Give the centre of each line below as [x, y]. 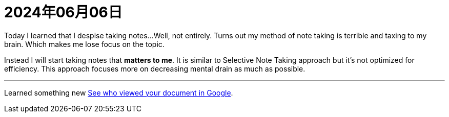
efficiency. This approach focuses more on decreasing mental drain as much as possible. [155, 68]
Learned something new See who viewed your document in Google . [119, 92]
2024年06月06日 [63, 12]
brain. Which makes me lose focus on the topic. [84, 44]
